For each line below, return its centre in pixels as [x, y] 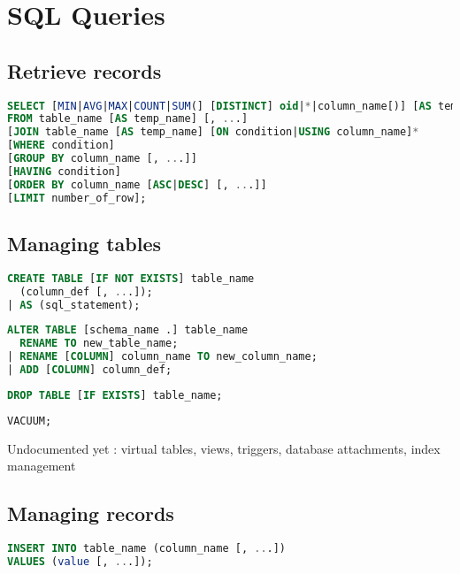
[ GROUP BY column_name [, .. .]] [102, 159]
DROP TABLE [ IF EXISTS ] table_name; [115, 395]
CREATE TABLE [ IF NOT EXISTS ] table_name [131, 278]
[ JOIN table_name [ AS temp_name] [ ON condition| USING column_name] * [213, 132]
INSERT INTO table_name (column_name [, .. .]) [147, 549]
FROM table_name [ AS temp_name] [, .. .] [128, 119]
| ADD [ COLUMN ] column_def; [90, 370]
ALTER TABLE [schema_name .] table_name [128, 330]
